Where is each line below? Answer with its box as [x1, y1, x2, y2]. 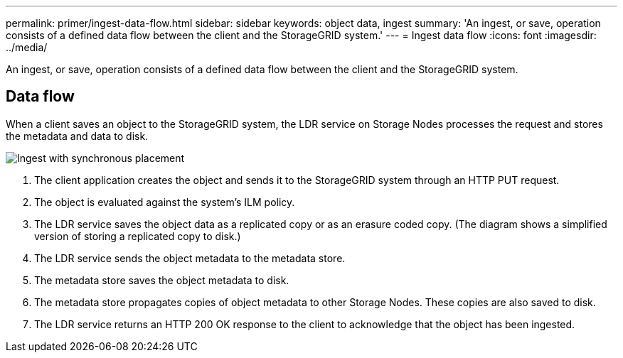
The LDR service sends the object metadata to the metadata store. [34, 251, 346, 264]
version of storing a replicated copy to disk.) [34, 229, 241, 242]
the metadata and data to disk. [6, 129, 149, 142]
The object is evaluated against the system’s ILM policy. [34, 195, 295, 208]
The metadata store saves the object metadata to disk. [34, 273, 289, 286]
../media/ [6, 41, 48, 53]
